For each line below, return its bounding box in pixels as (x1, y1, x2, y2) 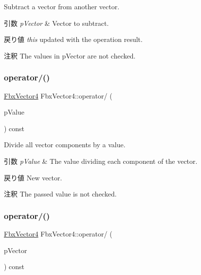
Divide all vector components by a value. (4, 139, 126, 150)
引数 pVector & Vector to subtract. (4, 18, 109, 28)
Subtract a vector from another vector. (4, 1, 120, 11)
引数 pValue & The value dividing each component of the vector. (4, 156, 198, 166)
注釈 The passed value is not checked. (4, 189, 117, 199)
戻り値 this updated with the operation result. (4, 34, 143, 44)
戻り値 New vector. (4, 172, 62, 182)
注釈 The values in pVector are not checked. (4, 50, 136, 60)
